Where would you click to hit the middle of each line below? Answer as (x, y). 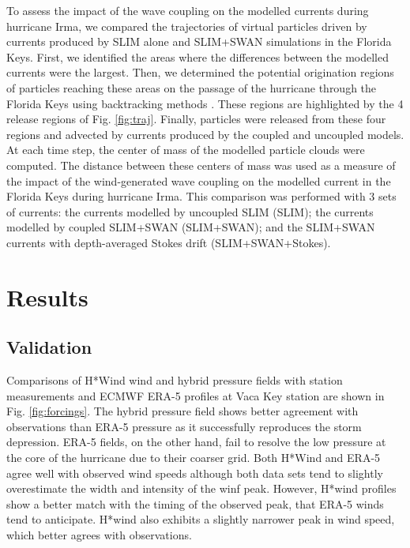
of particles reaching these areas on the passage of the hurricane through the (192, 87)
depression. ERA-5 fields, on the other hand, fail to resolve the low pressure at (196, 442)
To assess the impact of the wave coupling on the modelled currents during (188, 10)
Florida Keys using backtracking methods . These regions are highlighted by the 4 (205, 103)
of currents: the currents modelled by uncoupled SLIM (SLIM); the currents (190, 211)
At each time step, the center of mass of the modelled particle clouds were (186, 150)
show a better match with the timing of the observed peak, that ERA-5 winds (195, 503)
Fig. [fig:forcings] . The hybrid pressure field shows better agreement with (182, 411)
